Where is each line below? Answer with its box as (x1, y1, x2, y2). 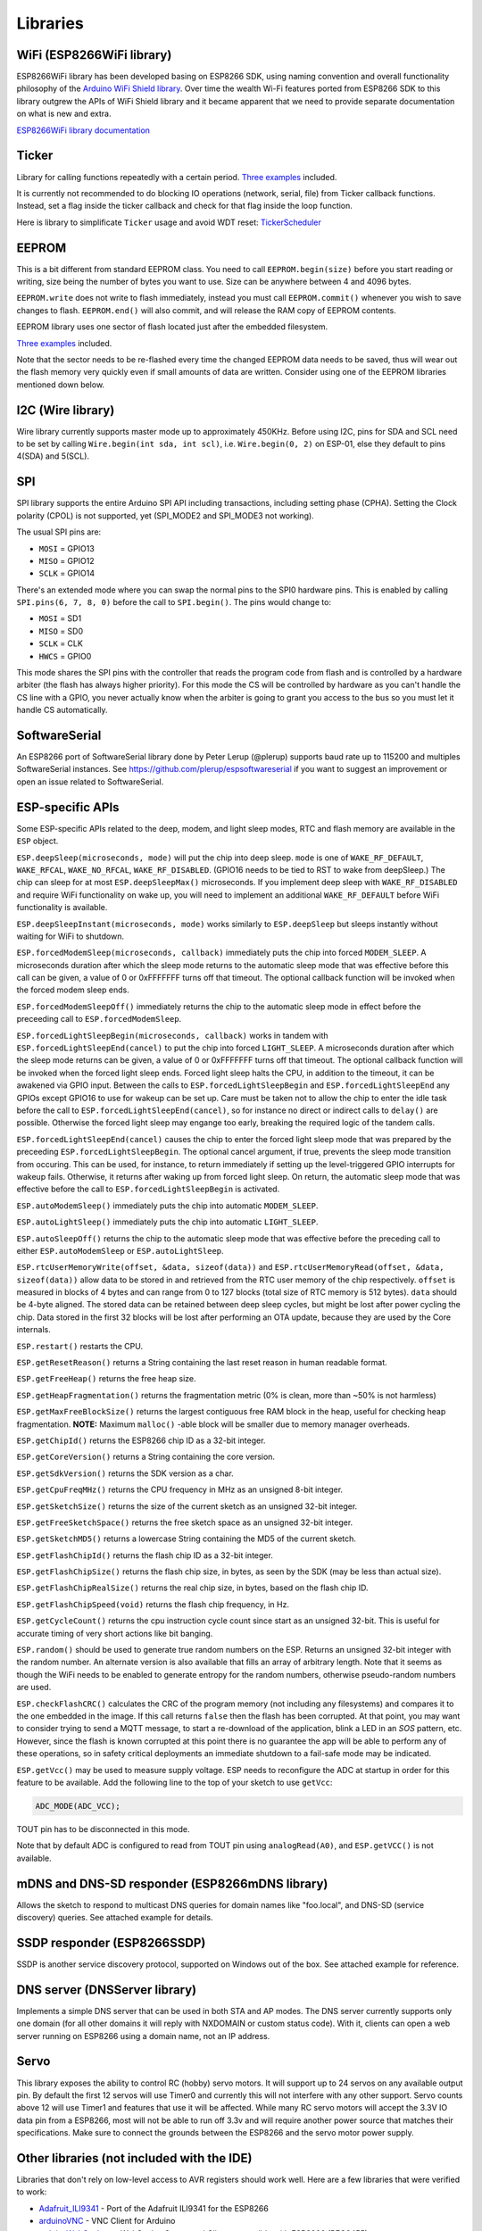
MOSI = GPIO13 (38, 543, 96, 553)
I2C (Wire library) (16, 402, 115, 418)
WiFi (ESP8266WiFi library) (16, 47, 172, 62)
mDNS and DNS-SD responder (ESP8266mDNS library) (16, 1876, 328, 1891)
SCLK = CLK (38, 638, 84, 649)
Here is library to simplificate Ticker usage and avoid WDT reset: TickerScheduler (16, 217, 321, 228)
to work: (16, 2186, 47, 2197)
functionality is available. (16, 902, 108, 913)
